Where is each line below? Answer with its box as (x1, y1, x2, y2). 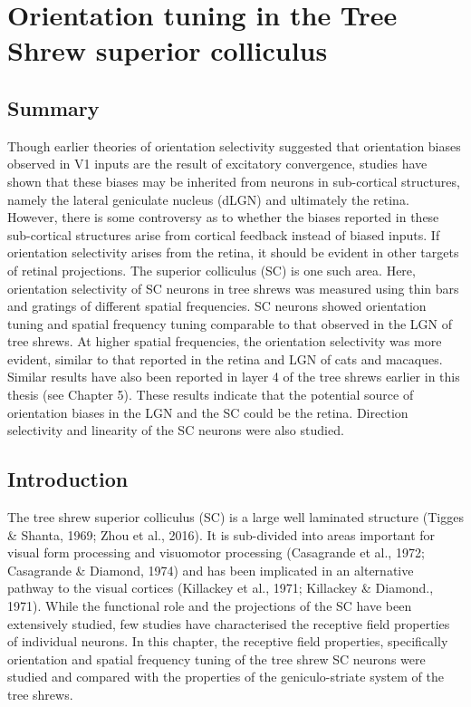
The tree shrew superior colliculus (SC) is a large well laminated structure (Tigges (7, 508, 464, 527)
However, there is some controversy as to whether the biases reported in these (7, 208, 439, 227)
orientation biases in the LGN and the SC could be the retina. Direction (7, 402, 409, 421)
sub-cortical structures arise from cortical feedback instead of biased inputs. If (7, 225, 440, 244)
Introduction (7, 465, 129, 493)
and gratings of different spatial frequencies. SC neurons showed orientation (7, 296, 427, 315)
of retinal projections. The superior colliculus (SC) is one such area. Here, (7, 260, 416, 279)
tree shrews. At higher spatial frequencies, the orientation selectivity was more (7, 332, 442, 351)
